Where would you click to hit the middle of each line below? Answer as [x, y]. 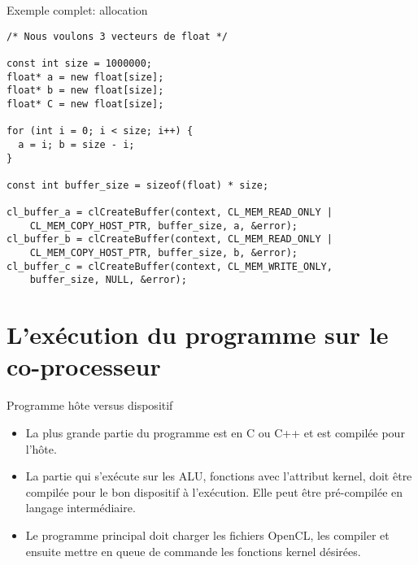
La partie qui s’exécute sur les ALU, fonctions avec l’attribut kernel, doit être [219, 476]
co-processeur [84, 366]
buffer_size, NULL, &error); [108, 280]
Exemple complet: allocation [77, 10]
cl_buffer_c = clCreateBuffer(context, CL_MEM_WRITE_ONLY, [170, 266]
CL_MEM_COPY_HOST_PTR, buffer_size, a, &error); [163, 226]
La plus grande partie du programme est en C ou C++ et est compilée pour [215, 432]
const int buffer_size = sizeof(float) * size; [138, 185]
